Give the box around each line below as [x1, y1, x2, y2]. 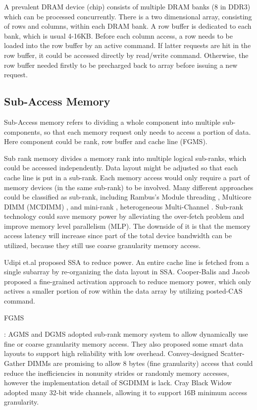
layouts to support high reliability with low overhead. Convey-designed [4, 348, 218, 359]
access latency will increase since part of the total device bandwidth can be [4, 230, 232, 241]
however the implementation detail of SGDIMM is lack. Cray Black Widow [4, 377, 232, 388]
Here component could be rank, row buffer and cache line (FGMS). [4, 136, 207, 147]
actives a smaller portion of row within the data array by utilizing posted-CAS [4, 286, 243, 296]
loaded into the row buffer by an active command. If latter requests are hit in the [4, 40, 251, 51]
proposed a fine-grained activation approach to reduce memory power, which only [4, 276, 252, 286]
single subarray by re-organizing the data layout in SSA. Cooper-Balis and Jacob [4, 266, 250, 277]
